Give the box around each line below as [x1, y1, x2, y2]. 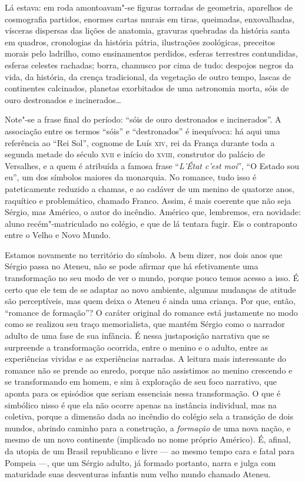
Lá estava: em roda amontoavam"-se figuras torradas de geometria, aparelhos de [5, 1, 293, 13]
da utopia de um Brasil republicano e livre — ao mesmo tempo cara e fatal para [5, 444, 295, 457]
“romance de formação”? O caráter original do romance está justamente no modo [5, 306, 298, 318]
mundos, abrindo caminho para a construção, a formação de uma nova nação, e [5, 421, 291, 434]
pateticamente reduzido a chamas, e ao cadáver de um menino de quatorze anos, [5, 182, 294, 194]
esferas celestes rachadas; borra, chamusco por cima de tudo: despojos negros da [5, 58, 294, 71]
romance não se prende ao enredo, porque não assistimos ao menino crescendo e [5, 364, 293, 376]
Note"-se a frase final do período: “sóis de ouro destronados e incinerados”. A [5, 113, 281, 126]
